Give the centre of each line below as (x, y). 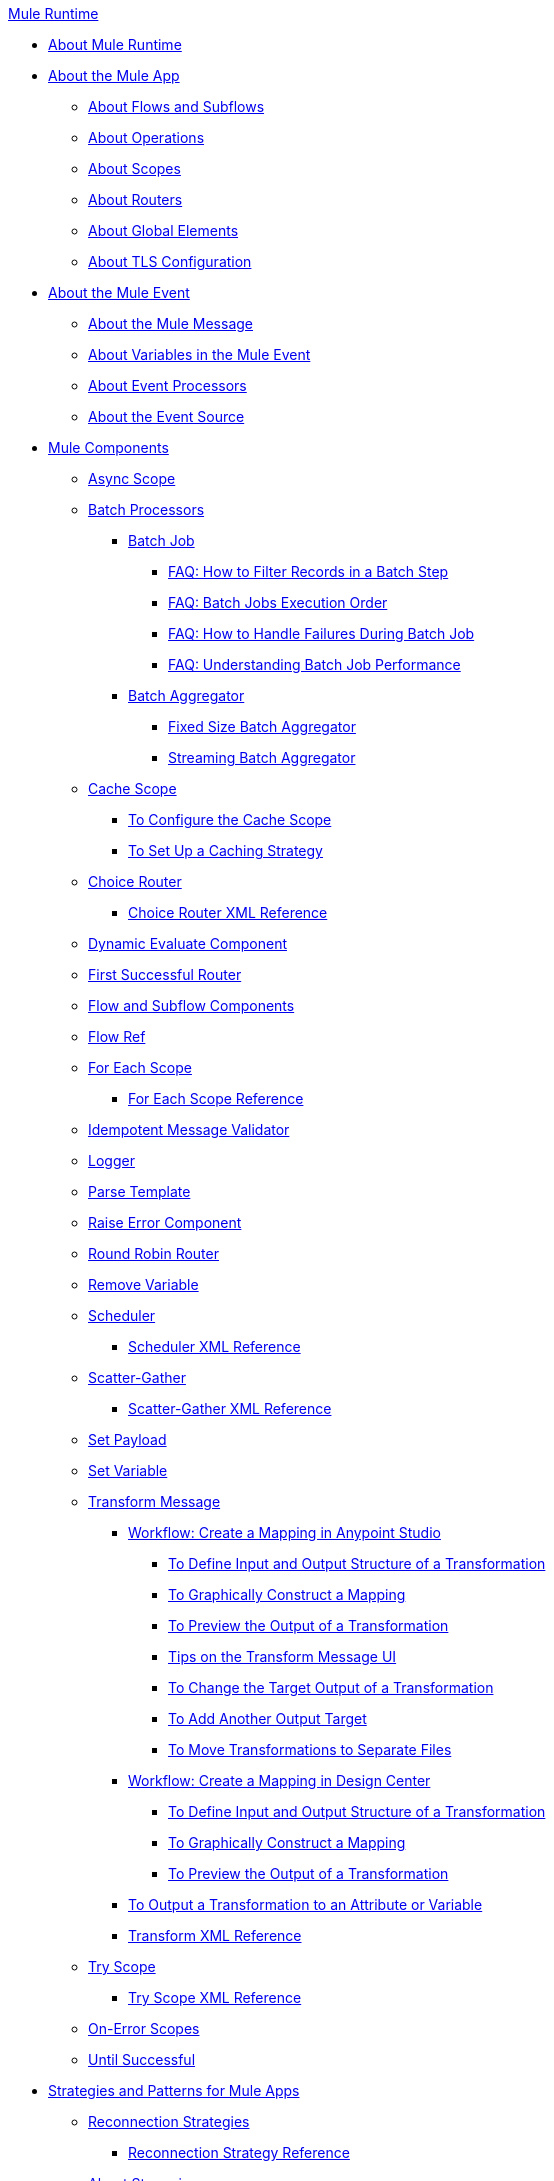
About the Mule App (114, 75)
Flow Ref (117, 1036)
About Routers (135, 199)
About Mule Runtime (115, 44)
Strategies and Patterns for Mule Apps (174, 2090)
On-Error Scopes (144, 2028)
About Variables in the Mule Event (199, 354)
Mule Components (108, 447)
